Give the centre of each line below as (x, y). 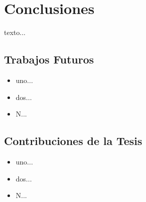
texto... (15, 32)
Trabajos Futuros (49, 59)
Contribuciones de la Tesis (73, 141)
